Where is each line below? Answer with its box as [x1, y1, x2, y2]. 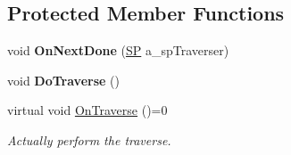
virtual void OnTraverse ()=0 [7, 101, 168, 119]
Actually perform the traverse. [7, 130, 171, 149]
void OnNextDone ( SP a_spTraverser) [7, 41, 229, 60]
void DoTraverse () [7, 70, 120, 89]
